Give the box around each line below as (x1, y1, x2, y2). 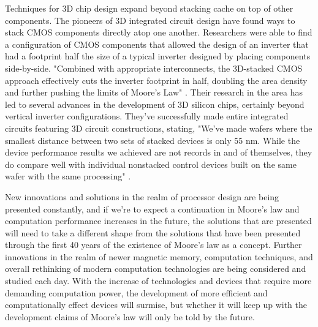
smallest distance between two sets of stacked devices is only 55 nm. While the (5, 133, 300, 146)
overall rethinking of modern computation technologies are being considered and (5, 262, 306, 275)
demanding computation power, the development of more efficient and (5, 286, 268, 299)
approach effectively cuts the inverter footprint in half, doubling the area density (5, 73, 308, 86)
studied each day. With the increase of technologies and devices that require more (5, 274, 312, 287)
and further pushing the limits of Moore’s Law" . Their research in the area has (5, 86, 303, 99)
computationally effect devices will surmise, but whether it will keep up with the (5, 298, 308, 311)
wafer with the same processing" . (5, 170, 131, 182)
